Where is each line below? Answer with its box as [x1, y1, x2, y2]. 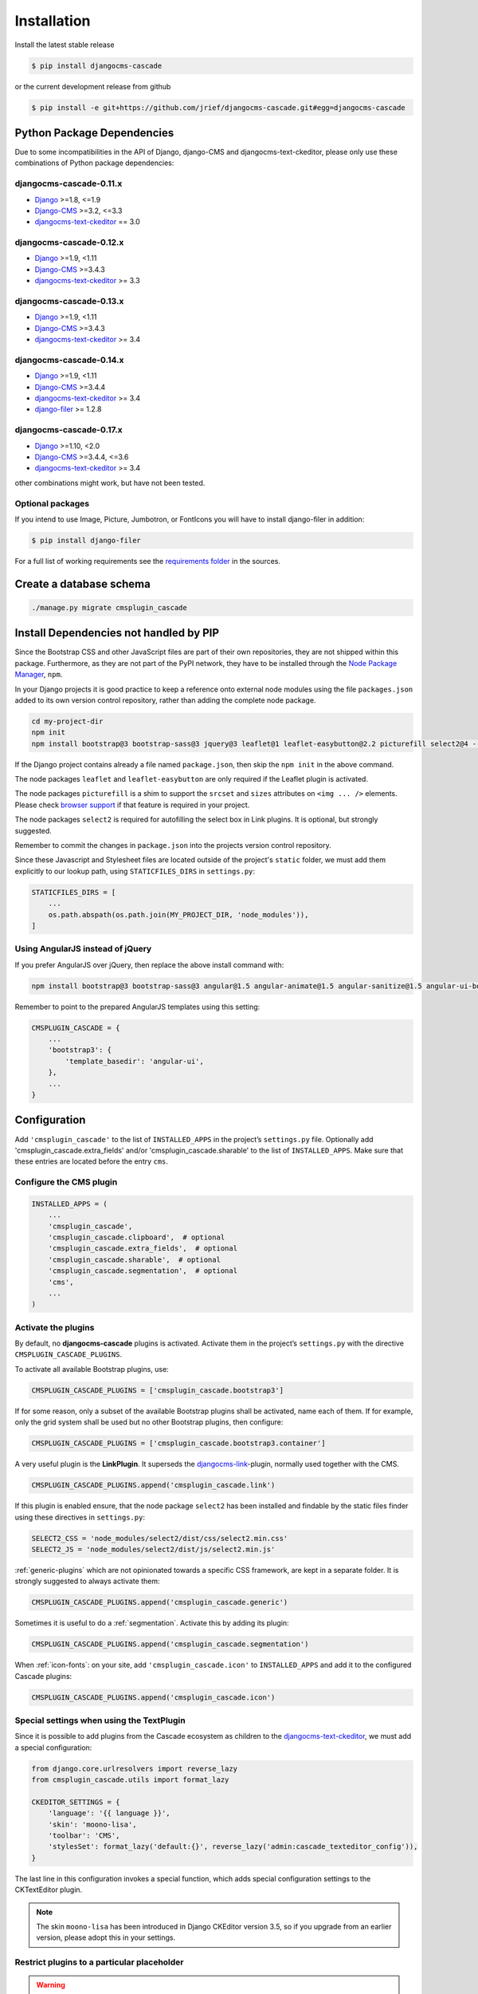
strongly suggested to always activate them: [14, 1576, 160, 1586]
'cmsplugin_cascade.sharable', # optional [48, 1255, 221, 1264]
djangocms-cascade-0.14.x [14, 354, 124, 365]
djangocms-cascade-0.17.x [14, 424, 123, 435]
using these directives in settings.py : [14, 1512, 145, 1522]
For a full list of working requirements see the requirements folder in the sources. [14, 556, 281, 565]
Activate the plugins [14, 1322, 95, 1333]
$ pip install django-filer [31, 535, 141, 545]
